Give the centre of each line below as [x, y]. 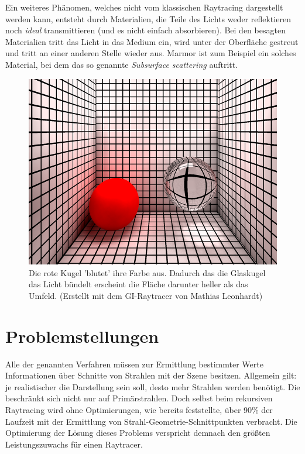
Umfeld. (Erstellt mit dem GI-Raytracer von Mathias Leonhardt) [146, 295]
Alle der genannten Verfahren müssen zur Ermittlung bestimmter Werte [134, 364]
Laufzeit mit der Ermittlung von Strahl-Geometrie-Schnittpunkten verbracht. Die [151, 421]
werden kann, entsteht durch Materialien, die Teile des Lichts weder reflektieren [148, 18]
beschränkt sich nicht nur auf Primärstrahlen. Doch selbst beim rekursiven [139, 398]
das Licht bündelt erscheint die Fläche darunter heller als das [138, 284]
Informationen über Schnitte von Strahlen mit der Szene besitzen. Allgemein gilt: [151, 375]
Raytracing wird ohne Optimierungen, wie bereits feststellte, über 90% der [139, 409]
